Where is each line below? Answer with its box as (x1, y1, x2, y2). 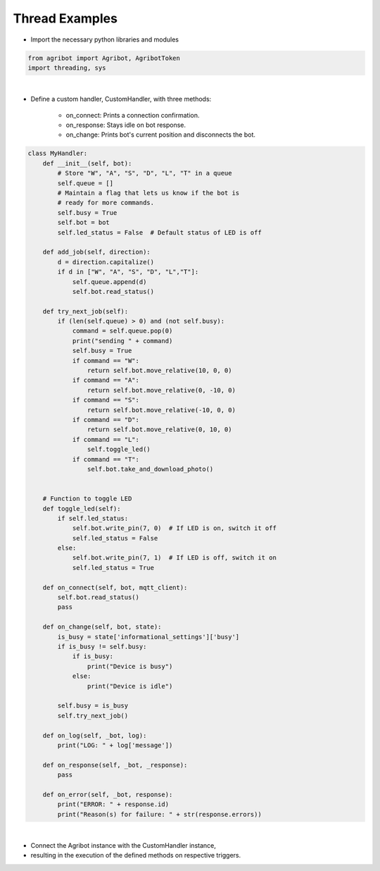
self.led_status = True (72, 564, 155, 572)
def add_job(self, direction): (42, 248, 151, 257)
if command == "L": (72, 435, 140, 443)
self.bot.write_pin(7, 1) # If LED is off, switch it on (72, 554, 277, 562)
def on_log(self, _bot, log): (42, 731, 147, 739)
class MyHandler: (27, 149, 88, 158)
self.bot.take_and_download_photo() (87, 465, 214, 473)
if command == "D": (72, 416, 140, 424)
